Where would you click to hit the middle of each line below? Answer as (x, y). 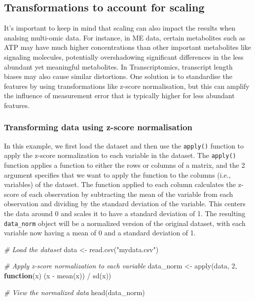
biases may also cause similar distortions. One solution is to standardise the (118, 76)
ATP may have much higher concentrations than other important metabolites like (128, 47)
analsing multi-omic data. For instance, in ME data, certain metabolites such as (125, 37)
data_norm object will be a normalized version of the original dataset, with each (125, 223)
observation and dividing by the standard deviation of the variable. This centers (125, 204)
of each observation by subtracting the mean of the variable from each (127, 194)
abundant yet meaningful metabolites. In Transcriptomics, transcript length (118, 66)
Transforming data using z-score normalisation (98, 127)
